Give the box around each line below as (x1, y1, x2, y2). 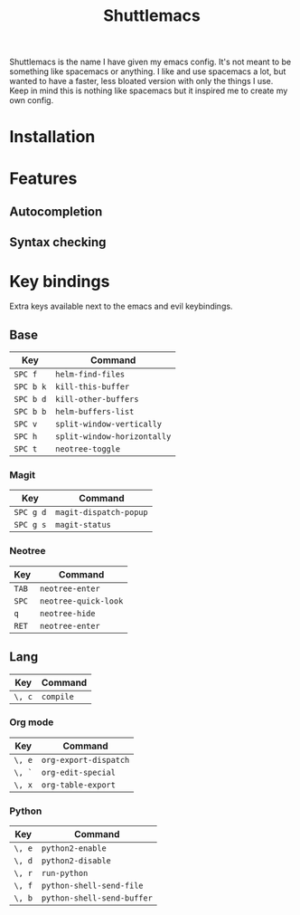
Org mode (9, 716, 54, 729)
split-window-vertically (55, 419, 163, 430)
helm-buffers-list (55, 406, 135, 417)
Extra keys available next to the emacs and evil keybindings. (9, 300, 233, 312)
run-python (41, 868, 89, 879)
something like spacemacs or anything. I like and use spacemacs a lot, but (9, 66, 286, 77)
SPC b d (14, 395, 47, 405)
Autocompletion (9, 204, 103, 219)
